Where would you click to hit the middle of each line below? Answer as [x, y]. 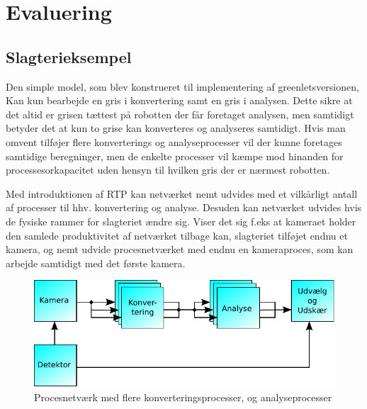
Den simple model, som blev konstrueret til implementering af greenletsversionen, [182, 86]
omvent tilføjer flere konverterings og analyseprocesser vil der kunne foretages [174, 141]
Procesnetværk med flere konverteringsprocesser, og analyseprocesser [183, 397]
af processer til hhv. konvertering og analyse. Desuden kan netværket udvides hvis [184, 207]
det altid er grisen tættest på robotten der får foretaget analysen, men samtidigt [180, 114]
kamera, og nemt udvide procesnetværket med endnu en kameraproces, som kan [180, 249]
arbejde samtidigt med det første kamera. [96, 263]
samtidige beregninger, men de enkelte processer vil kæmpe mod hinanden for [175, 156]
